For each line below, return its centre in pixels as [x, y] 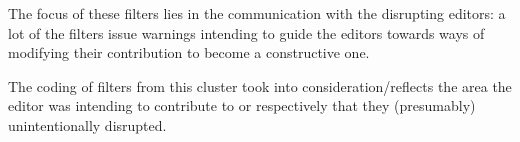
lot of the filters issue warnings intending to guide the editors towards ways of [246, 32]
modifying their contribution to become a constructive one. [189, 52]
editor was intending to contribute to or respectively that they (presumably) [242, 105]
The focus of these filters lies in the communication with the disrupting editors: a [257, 13]
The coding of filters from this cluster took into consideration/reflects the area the [260, 85]
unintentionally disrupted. [87, 124]
